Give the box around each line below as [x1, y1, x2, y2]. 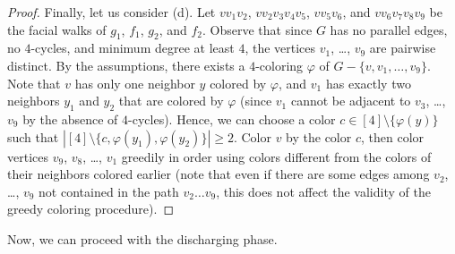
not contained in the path [39, 182, 179, 200]
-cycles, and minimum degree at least [30, 38, 235, 57]
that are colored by [118, 91, 224, 110]
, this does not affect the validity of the [216, 182, 431, 200]
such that [7, 127, 59, 146]
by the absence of [22, 109, 118, 128]
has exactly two [325, 73, 411, 92]
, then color [360, 127, 425, 146]
